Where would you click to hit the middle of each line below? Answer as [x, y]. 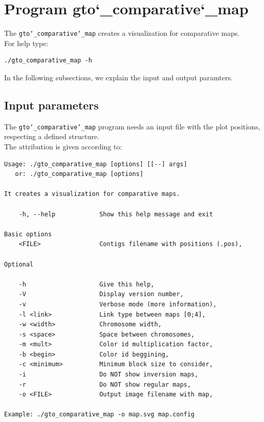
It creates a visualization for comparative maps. [92, 194]
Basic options [28, 234]
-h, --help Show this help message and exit [116, 214]
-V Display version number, [101, 294]
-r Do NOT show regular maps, [105, 384]
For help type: [26, 43]
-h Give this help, [86, 284]
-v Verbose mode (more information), [118, 304]
